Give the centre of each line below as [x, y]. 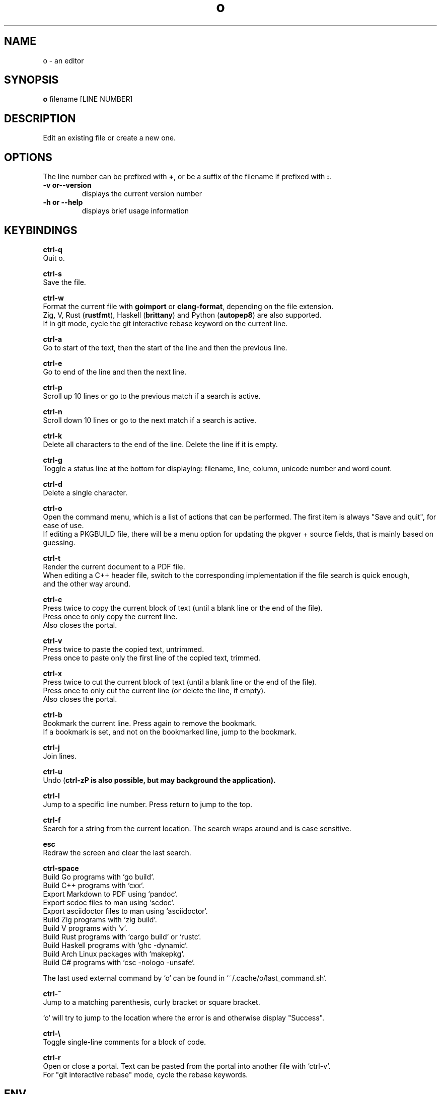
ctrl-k [53, 435]
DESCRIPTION [40, 118]
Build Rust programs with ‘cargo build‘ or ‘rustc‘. [122, 936]
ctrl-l [51, 795]
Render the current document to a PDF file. [114, 566]
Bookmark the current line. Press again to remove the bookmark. [150, 723]
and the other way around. [87, 584]
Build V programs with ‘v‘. [85, 928]
